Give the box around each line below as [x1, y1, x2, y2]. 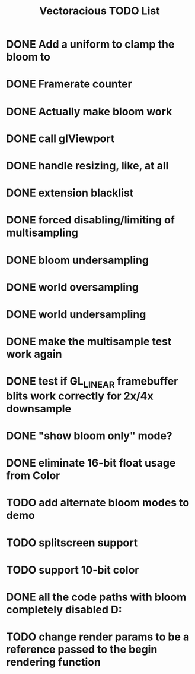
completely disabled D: [6, 603, 123, 616]
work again [6, 348, 62, 361]
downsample [6, 402, 72, 415]
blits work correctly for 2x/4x [6, 389, 154, 402]
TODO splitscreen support [6, 536, 138, 549]
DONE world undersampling [6, 307, 146, 321]
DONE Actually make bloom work [6, 105, 172, 118]
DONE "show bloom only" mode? [6, 429, 173, 443]
